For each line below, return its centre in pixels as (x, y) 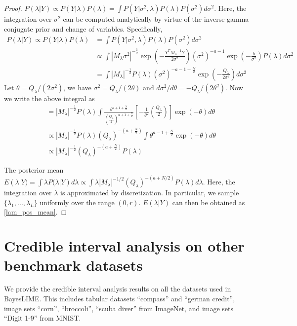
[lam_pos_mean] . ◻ (36, 212)
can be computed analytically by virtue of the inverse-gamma (156, 19)
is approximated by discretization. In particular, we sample (150, 193)
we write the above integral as (49, 98)
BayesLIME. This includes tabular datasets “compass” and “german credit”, (120, 298)
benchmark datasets (73, 265)
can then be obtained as (209, 202)
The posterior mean (34, 170)
